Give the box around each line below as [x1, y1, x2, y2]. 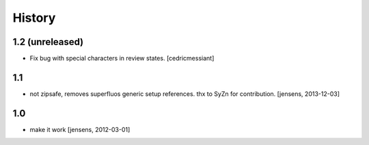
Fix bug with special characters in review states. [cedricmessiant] [29, 54, 215, 63]
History [12, 10, 56, 25]
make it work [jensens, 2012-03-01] [29, 125, 131, 133]
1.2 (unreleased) [12, 36, 84, 48]
